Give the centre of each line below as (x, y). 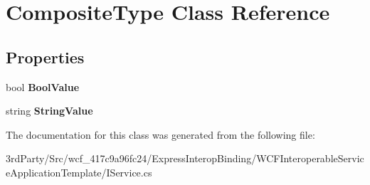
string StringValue (49, 111)
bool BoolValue (43, 86)
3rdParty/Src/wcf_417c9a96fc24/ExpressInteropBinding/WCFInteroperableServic (185, 158)
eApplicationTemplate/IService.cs (79, 172)
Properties (45, 57)
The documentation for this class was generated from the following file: (160, 134)
